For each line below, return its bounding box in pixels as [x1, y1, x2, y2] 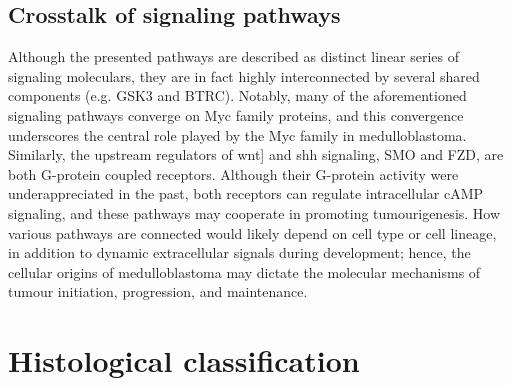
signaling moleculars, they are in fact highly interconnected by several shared [8, 65, 480, 86]
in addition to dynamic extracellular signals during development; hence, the [8, 242, 471, 263]
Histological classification [8, 340, 360, 381]
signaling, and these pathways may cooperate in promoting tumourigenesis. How [8, 202, 501, 223]
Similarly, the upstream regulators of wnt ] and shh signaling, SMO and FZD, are [8, 144, 504, 165]
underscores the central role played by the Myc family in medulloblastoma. [8, 124, 467, 145]
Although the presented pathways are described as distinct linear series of [8, 46, 460, 67]
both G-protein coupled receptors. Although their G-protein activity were [8, 163, 459, 184]
